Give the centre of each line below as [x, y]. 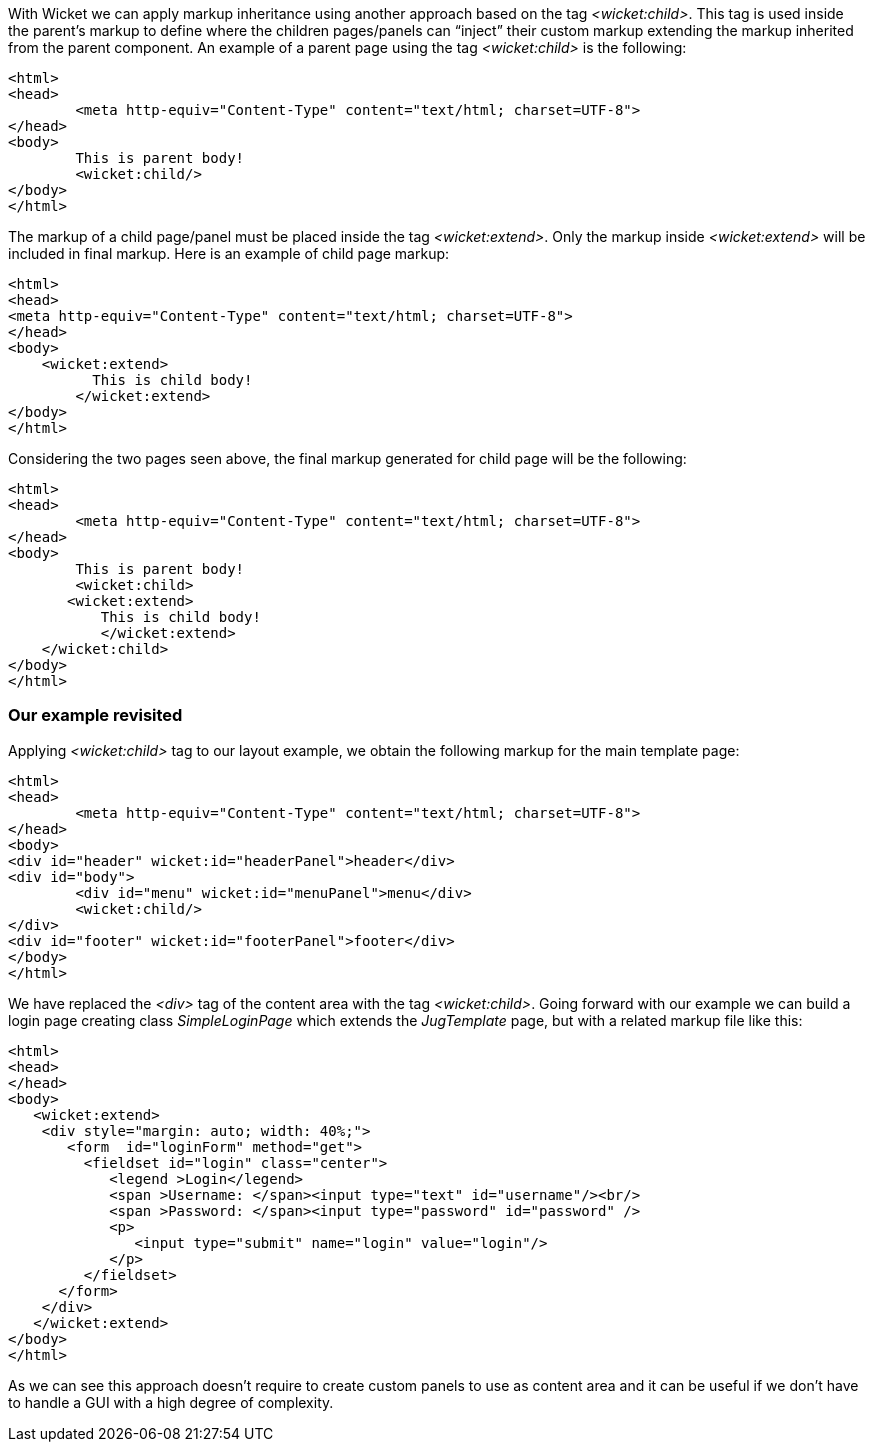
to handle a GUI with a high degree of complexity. [171, 1402]
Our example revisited [95, 715]
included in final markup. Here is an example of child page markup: [229, 253]
